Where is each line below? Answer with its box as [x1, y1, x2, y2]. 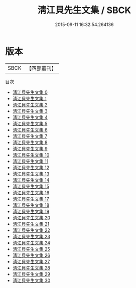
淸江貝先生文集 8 [12, 139, 48, 146]
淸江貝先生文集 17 [12, 196, 49, 202]
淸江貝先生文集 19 [12, 208, 50, 214]
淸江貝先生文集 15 [12, 183, 49, 189]
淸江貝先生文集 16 [12, 189, 50, 196]
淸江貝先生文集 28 [12, 264, 50, 271]
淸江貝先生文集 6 [12, 126, 48, 133]
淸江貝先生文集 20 [12, 214, 51, 221]
